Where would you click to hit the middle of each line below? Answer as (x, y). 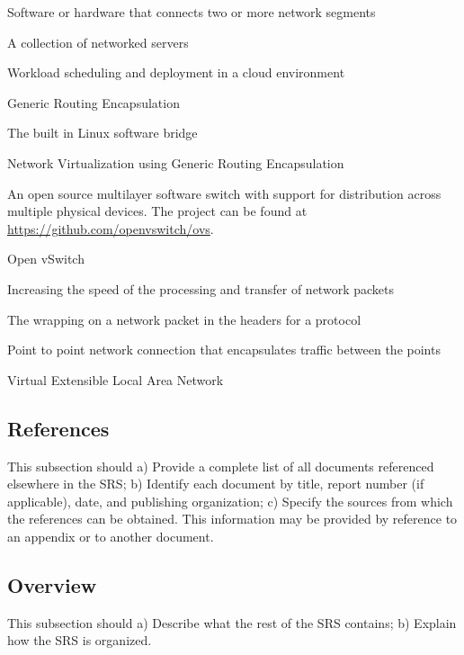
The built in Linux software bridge (103, 133)
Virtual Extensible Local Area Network (116, 379)
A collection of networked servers (98, 42)
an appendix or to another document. (111, 536)
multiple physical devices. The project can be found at (157, 211)
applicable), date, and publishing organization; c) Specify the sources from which (230, 501)
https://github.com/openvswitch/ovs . (111, 228)
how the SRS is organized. (80, 640)
